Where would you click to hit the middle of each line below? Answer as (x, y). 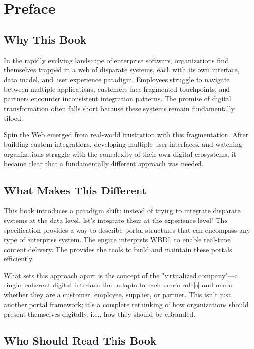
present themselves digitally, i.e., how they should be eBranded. (100, 314)
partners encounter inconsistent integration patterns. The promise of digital (118, 98)
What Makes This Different (75, 190)
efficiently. (19, 259)
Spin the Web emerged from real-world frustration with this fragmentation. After (126, 134)
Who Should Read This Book (80, 340)
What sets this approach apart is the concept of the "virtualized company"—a (121, 275)
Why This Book (45, 39)
